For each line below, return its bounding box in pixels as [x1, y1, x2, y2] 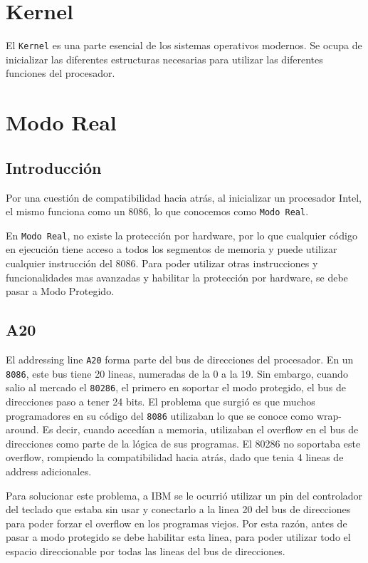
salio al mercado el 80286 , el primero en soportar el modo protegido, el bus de [6, 380, 347, 395]
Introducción [6, 156, 102, 178]
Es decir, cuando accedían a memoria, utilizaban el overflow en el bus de [42, 422, 359, 437]
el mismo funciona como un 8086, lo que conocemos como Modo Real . [6, 204, 309, 219]
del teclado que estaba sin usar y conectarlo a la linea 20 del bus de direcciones [6, 502, 351, 517]
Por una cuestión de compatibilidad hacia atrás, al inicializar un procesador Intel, [6, 190, 362, 205]
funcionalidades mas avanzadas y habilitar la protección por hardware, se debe [6, 269, 348, 284]
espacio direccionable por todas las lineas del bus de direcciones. [6, 544, 285, 558]
